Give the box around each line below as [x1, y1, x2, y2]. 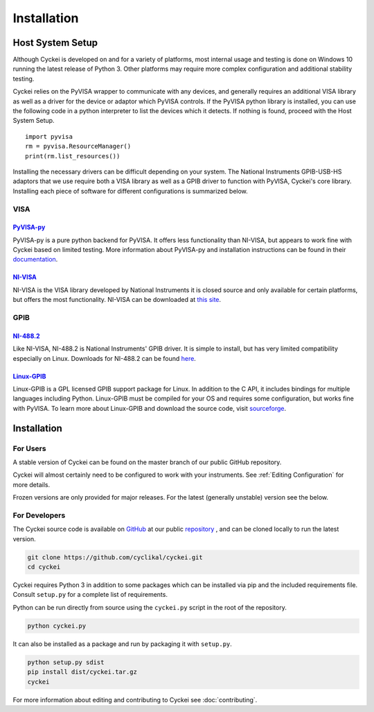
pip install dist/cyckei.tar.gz [27, 668, 138, 676]
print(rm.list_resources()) [25, 152, 121, 160]
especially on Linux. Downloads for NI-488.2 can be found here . [12, 354, 197, 362]
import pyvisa [25, 133, 73, 140]
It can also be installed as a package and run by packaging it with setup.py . [12, 639, 232, 648]
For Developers [12, 510, 66, 520]
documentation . [12, 255, 58, 264]
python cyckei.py [27, 622, 87, 629]
